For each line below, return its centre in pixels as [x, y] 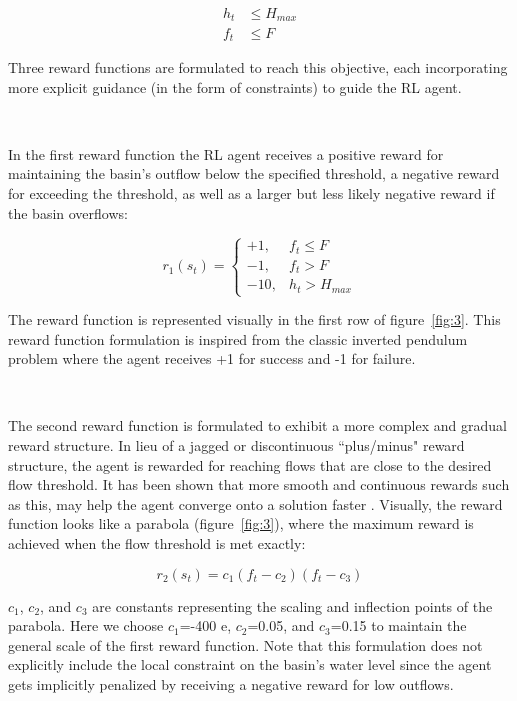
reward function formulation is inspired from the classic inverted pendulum [238, 338]
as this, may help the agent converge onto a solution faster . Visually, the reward [255, 503]
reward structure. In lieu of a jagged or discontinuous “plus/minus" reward [236, 445]
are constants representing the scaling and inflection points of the [292, 605]
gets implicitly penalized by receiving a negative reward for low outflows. [231, 684]
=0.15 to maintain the [398, 625]
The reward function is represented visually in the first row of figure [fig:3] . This [254, 319]
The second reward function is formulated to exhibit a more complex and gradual [257, 425]
